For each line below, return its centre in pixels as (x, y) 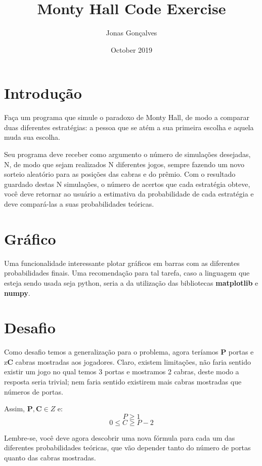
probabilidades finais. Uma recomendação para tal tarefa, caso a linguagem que (127, 273)
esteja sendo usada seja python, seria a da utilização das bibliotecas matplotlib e (131, 282)
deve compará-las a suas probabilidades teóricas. (79, 204)
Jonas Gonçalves (132, 33)
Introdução (43, 93)
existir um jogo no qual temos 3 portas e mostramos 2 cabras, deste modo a (122, 372)
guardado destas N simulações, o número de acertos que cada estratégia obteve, (127, 184)
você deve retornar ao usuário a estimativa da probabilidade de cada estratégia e (129, 194)
